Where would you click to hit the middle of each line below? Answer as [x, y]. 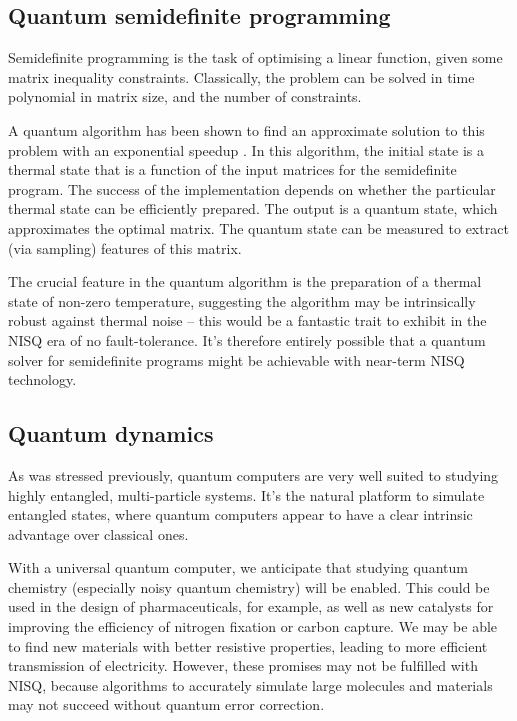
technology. [42, 379]
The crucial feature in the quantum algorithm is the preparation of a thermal [245, 281]
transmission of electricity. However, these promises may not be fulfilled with [243, 665]
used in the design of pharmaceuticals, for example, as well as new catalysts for [251, 606]
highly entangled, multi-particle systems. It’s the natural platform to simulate [246, 494]
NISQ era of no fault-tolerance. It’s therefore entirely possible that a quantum [247, 339]
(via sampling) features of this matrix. [125, 247]
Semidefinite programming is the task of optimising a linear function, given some [255, 57]
